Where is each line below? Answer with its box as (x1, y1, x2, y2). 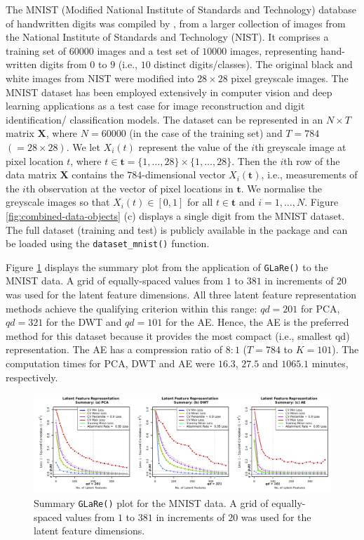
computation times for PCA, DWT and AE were (6, 355, 215, 370)
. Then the (231, 153, 277, 168)
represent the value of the (138, 139, 248, 154)
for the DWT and (46, 315, 122, 329)
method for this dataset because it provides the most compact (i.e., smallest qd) (6, 328, 350, 343)
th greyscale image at (255, 139, 346, 154)
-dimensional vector (142, 167, 226, 182)
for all (187, 195, 213, 209)
